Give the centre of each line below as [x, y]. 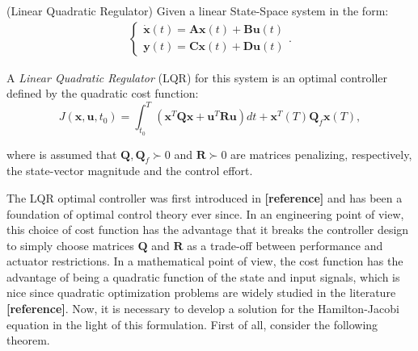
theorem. [28, 340]
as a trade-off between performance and [285, 245]
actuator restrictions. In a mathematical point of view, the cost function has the [205, 261]
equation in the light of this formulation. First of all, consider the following [192, 324]
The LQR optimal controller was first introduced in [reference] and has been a [205, 197]
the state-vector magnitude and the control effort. [130, 171]
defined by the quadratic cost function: [103, 93]
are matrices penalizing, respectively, [321, 154]
